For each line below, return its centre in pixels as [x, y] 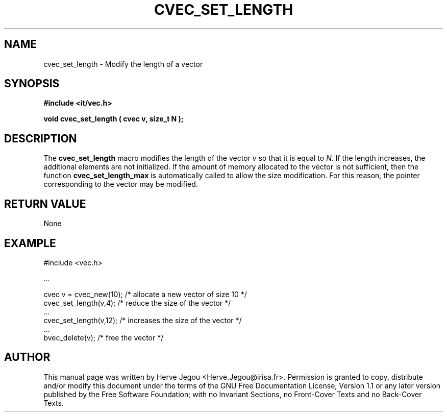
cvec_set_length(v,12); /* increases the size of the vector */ [143, 320]
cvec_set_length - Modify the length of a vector [123, 64]
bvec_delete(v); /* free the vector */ [104, 337]
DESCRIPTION [41, 138]
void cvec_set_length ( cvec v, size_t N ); [114, 119]
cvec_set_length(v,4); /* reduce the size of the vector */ [137, 303]
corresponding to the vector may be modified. [121, 184]
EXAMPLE [30, 243]
